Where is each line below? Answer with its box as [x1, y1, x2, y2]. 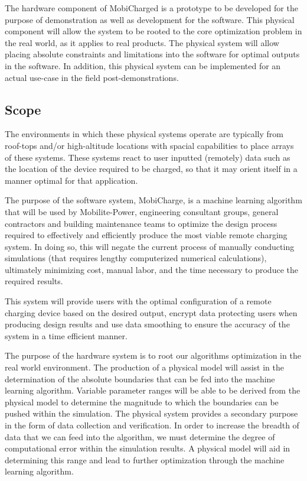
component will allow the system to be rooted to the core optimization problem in [5, 25, 302, 37]
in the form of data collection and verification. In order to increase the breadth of [5, 419, 299, 431]
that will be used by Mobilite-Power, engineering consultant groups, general [5, 205, 279, 217]
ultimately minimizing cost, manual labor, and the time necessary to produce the [5, 263, 298, 275]
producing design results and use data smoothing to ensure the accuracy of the [5, 318, 290, 330]
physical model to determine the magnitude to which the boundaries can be [5, 395, 279, 408]
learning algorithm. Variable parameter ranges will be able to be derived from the [5, 384, 301, 396]
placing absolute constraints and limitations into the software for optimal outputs [5, 48, 300, 60]
